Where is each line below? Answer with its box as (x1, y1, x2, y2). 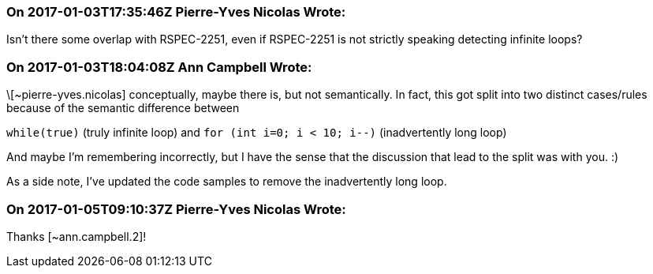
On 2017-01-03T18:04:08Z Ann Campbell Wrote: (6, 58, 312, 75)
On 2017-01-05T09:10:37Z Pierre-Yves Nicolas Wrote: (6, 201, 346, 217)
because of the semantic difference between (6, 101, 240, 115)
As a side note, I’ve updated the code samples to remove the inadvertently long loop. (6, 175, 447, 189)
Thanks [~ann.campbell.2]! (6, 229, 147, 243)
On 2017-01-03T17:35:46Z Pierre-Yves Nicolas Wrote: (6, 4, 346, 20)
